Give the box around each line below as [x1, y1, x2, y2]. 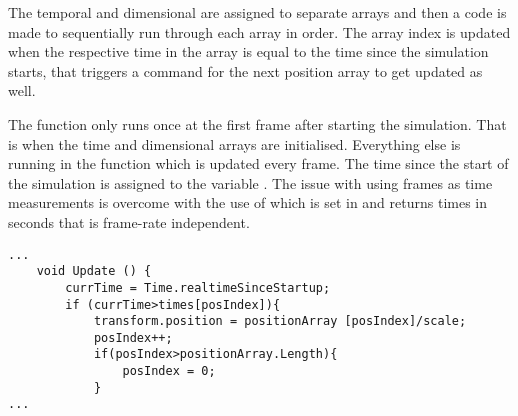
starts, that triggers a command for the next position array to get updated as [8, 60, 483, 81]
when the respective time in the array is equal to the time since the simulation [8, 41, 489, 62]
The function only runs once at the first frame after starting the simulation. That [8, 113, 507, 134]
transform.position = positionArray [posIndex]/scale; [93, 314, 467, 329]
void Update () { [36, 264, 152, 279]
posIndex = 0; [122, 364, 216, 379]
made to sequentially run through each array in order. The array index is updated [8, 21, 511, 42]
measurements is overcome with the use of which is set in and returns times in [8, 192, 488, 213]
